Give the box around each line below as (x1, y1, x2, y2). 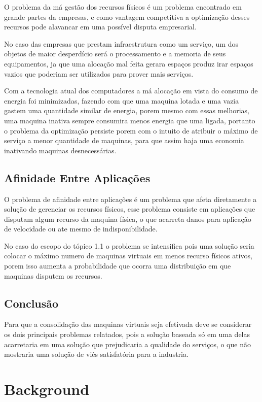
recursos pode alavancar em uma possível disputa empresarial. (4, 21, 197, 32)
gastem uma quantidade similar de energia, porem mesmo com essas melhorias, (4, 105, 250, 116)
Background (4, 379, 90, 399)
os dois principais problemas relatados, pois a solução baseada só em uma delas (4, 329, 250, 340)
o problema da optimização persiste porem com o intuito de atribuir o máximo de (4, 125, 258, 136)
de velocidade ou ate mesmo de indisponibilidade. (4, 223, 158, 234)
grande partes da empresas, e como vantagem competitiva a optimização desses (4, 11, 250, 22)
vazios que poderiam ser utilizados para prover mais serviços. (4, 68, 194, 79)
